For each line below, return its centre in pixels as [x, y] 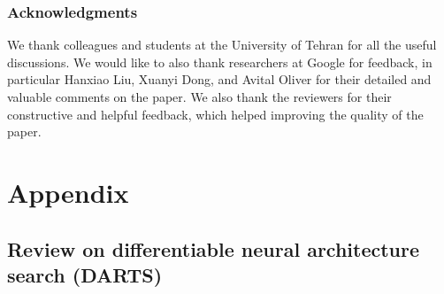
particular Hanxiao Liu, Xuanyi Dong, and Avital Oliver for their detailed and [219, 79]
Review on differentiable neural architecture [214, 248]
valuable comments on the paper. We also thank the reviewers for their [199, 97]
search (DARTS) [85, 274]
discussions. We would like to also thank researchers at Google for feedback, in [220, 62]
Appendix [68, 192]
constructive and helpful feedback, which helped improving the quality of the [215, 114]
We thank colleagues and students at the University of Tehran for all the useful [222, 45]
